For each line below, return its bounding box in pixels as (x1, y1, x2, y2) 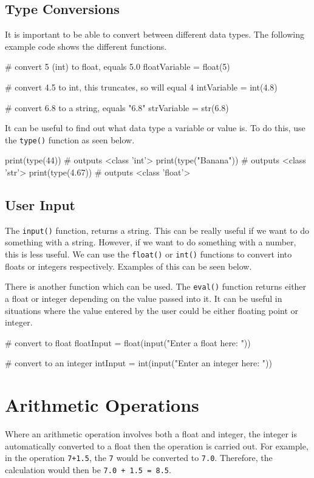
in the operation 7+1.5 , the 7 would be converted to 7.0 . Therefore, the (5, 451, 273, 464)
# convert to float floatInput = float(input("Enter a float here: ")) (5, 336, 251, 349)
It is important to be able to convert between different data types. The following (5, 28, 304, 41)
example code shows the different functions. (5, 39, 167, 52)
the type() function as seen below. (5, 133, 135, 146)
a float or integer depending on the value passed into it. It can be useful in (5, 292, 282, 304)
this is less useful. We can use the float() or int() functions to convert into (5, 248, 292, 261)
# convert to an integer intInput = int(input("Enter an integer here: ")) (5, 357, 272, 369)
